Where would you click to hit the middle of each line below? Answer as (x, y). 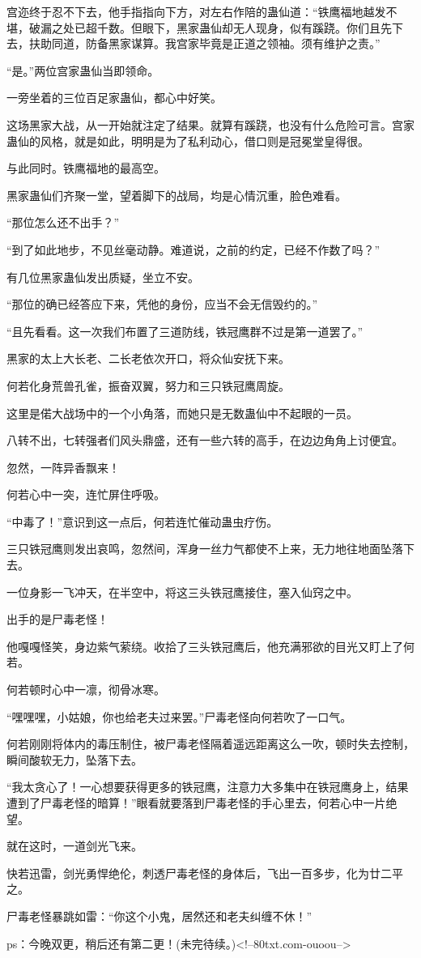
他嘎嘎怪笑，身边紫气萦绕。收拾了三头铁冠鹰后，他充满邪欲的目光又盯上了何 (210, 646)
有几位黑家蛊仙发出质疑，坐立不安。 (103, 277)
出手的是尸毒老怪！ (57, 619)
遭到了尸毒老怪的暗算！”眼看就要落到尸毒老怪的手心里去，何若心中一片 (196, 803)
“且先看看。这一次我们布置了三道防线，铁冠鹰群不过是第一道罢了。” (185, 331)
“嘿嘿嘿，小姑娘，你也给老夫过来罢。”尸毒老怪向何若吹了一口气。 (179, 716)
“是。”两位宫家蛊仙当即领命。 (83, 70)
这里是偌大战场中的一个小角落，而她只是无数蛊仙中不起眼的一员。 (182, 413)
